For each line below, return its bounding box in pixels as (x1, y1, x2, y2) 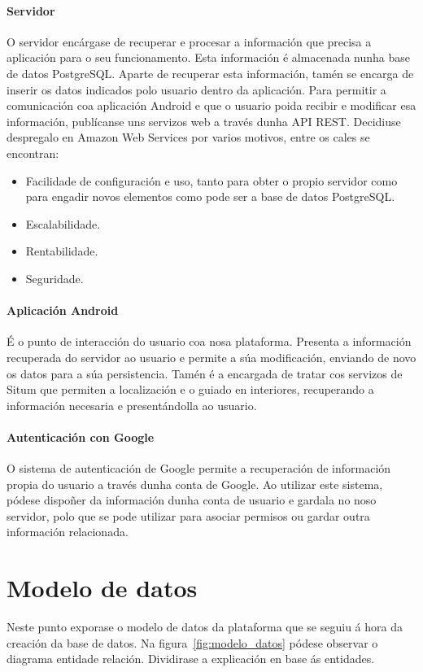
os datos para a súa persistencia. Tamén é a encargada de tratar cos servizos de (7, 364, 403, 382)
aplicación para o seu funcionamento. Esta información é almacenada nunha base (7, 49, 410, 66)
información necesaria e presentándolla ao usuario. (7, 396, 257, 413)
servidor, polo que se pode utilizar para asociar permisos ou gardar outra (7, 507, 370, 524)
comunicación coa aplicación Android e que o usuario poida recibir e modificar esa (7, 97, 416, 114)
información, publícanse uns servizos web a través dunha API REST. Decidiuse (7, 112, 401, 129)
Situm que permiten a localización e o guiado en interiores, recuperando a (7, 381, 374, 398)
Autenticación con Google (7, 428, 155, 445)
